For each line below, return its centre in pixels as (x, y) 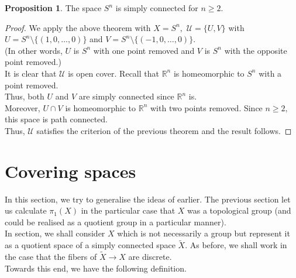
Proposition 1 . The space (53, 8)
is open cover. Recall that (113, 73)
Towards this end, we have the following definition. (96, 268)
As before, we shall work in (238, 245)
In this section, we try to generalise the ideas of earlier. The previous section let (148, 199)
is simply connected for (157, 8)
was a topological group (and (239, 210)
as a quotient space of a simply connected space (90, 245)
